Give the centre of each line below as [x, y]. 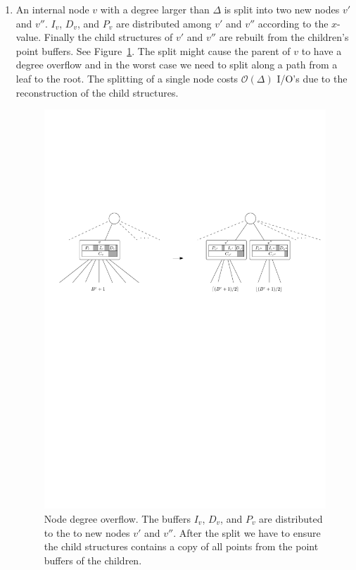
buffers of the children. [93, 560]
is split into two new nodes [282, 9]
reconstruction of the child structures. [97, 92]
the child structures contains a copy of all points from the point [181, 546]
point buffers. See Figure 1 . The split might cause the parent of [153, 50]
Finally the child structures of [108, 37]
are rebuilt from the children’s [284, 37]
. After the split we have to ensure [247, 532]
